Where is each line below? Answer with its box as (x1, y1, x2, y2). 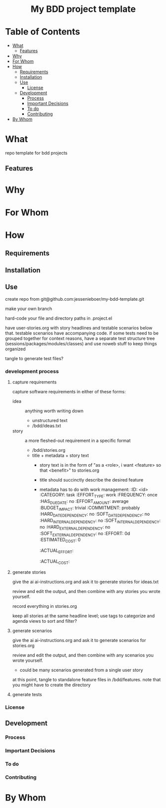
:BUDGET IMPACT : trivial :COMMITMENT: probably (39, 504, 140, 512)
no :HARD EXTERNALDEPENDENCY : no (39, 524, 111, 531)
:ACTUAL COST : (39, 558, 70, 565)
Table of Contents (5, 26, 80, 38)
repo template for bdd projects (5, 150, 68, 156)
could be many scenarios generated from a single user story (19, 667, 143, 673)
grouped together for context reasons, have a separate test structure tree (5, 335, 155, 341)
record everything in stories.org (12, 603, 77, 609)
